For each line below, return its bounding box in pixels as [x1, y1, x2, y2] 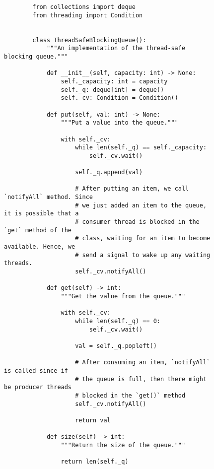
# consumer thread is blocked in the [75, 218, 200, 226]
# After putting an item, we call [75, 185, 189, 193]
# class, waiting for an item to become [75, 235, 211, 242]
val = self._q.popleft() [75, 342, 157, 349]
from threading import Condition [32, 11, 143, 19]
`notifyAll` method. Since [4, 194, 93, 201]
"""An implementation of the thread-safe [46, 45, 186, 52]
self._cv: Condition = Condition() [61, 94, 178, 102]
